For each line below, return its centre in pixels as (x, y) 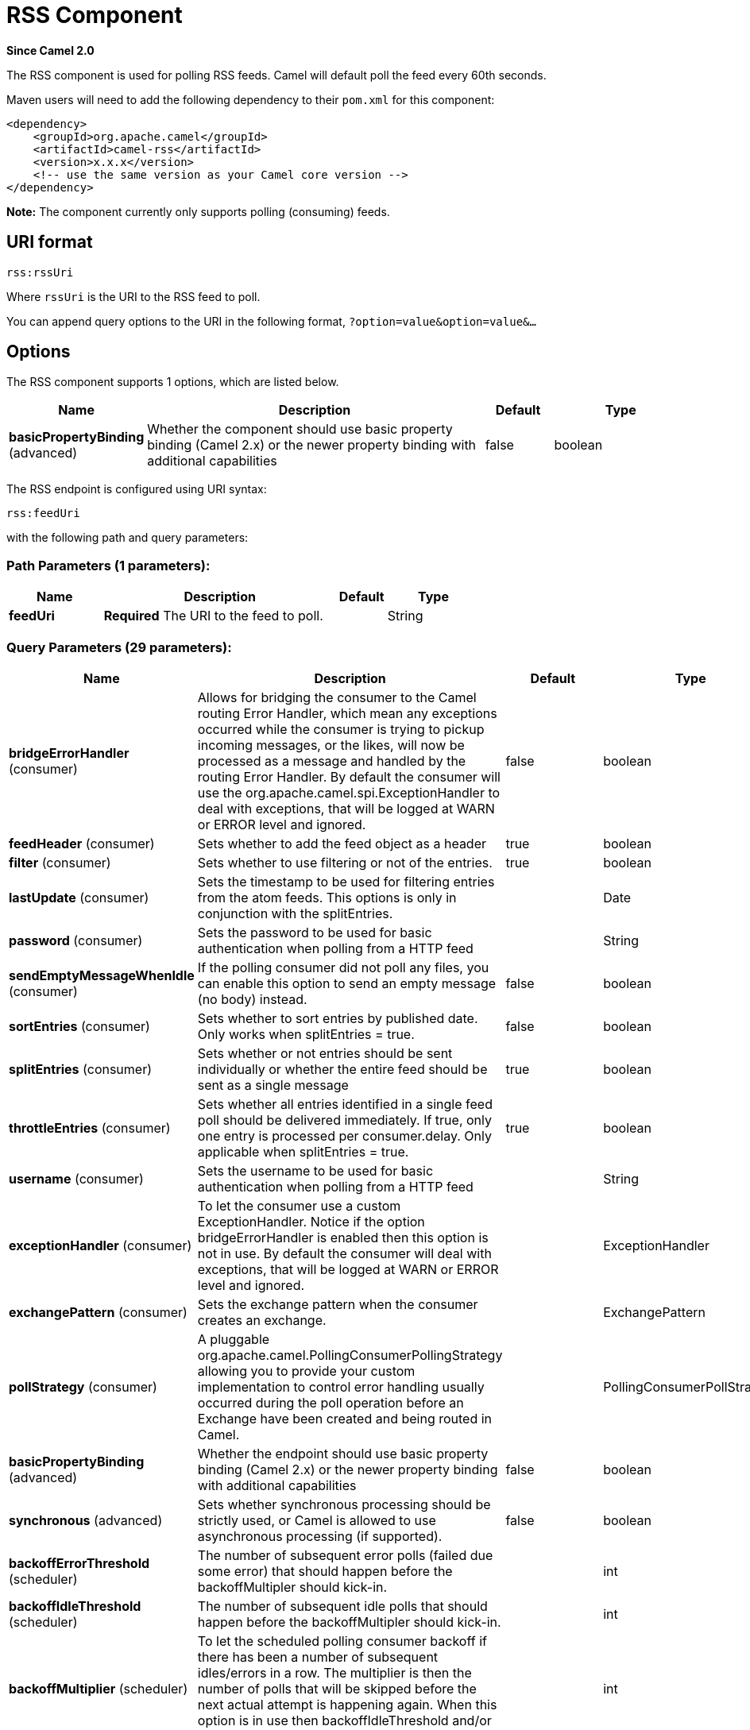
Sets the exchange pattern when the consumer (338, 1304)
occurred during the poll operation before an (331, 1402)
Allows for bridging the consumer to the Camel (337, 697)
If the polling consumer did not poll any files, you (343, 967)
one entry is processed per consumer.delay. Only (344, 1135)
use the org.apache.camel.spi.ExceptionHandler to (349, 792)
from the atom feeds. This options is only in (327, 897)
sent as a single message (273, 1085)
